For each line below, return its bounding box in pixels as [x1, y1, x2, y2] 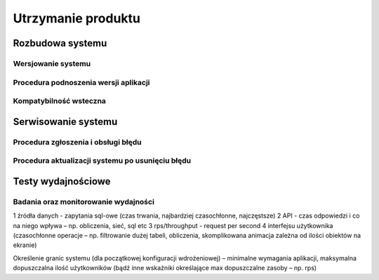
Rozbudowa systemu [13, 37, 107, 49]
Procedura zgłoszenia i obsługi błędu [13, 137, 142, 147]
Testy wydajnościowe [13, 175, 112, 187]
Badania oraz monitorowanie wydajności [13, 196, 154, 206]
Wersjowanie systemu [13, 58, 91, 68]
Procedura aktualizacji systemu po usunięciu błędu [13, 156, 192, 166]
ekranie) [13, 241, 37, 249]
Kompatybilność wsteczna [13, 96, 107, 106]
